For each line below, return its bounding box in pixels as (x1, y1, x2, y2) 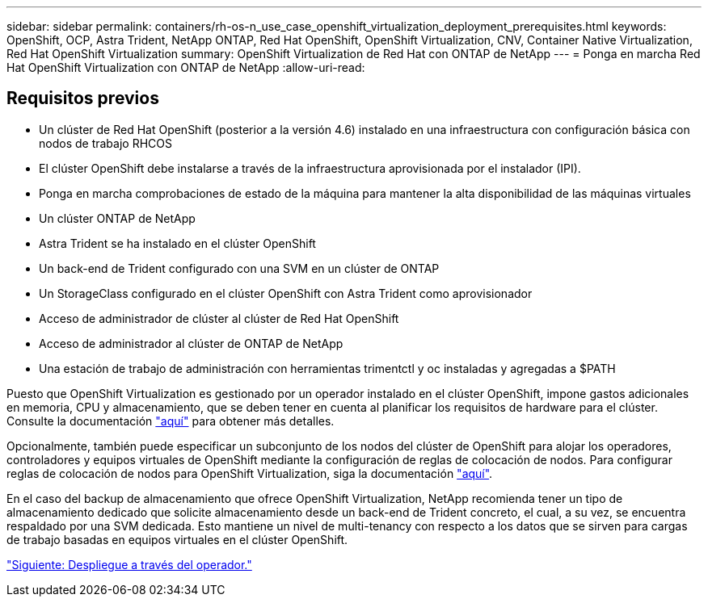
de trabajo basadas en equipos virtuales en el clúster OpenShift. (6, 532, 348, 546)
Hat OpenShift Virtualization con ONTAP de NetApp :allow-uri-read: (6, 61, 365, 74)
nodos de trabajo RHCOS (39, 136, 172, 150)
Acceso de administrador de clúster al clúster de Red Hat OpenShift (39, 311, 399, 325)
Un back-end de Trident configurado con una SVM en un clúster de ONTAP (39, 261, 440, 275)
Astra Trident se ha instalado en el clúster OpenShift (39, 236, 316, 250)
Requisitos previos (6, 88, 159, 109)
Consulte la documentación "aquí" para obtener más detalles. (6, 413, 335, 428)
